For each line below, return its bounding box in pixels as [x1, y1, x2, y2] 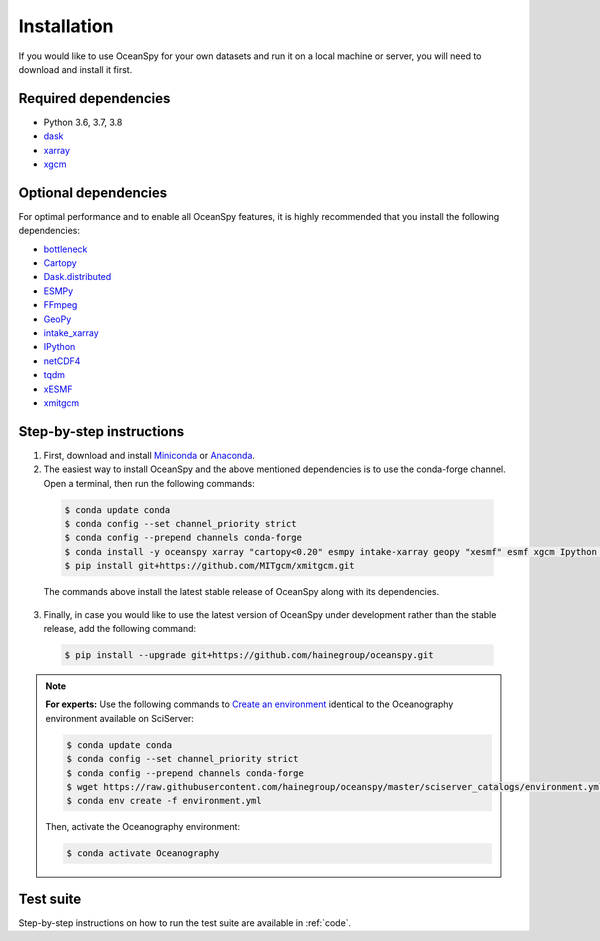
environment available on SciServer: [45, 712, 195, 724]
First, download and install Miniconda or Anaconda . [43, 449, 255, 461]
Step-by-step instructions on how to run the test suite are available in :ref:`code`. [18, 916, 352, 929]
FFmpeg [43, 299, 78, 311]
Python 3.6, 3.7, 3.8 [43, 116, 123, 128]
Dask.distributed [43, 271, 112, 283]
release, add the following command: [43, 623, 197, 634]
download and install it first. [18, 63, 133, 75]
